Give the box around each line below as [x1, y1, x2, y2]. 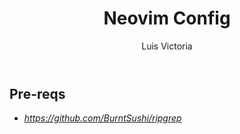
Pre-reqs [9, 85, 66, 102]
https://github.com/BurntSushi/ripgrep [23, 112, 182, 124]
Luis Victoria [141, 40, 193, 52]
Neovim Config [103, 7, 231, 30]
